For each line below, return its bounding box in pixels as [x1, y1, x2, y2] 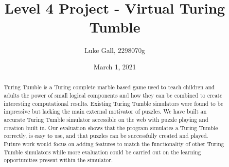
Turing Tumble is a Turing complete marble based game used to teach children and [3, 83, 215, 91]
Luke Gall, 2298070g [84, 45, 145, 55]
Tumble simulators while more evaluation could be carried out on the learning [3, 148, 201, 156]
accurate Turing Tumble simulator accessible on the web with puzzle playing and [3, 115, 209, 123]
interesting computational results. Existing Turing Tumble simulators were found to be [3, 99, 224, 107]
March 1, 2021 [93, 61, 136, 71]
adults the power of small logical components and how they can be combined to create [3, 91, 223, 99]
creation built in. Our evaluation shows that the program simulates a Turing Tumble [3, 123, 218, 132]
